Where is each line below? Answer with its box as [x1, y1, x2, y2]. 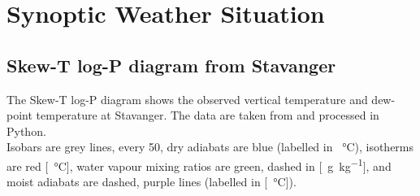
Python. [6, 122, 46, 139]
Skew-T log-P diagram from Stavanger [6, 52, 336, 77]
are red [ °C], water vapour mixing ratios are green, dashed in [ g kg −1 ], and [6, 155, 392, 174]
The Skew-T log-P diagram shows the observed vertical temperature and [6, 90, 368, 107]
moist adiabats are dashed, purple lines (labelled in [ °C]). [6, 173, 297, 190]
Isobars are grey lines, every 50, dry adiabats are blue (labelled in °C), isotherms [6, 138, 414, 155]
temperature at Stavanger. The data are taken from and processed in [36, 107, 379, 124]
